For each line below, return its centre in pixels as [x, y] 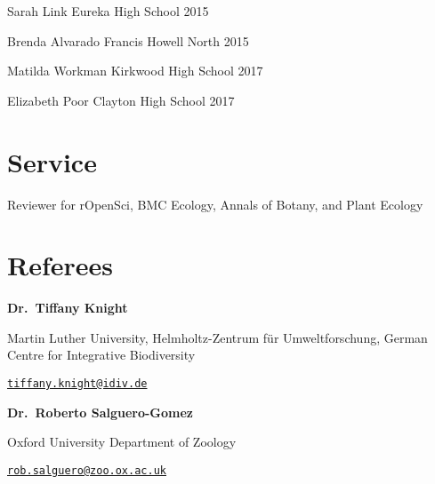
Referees [60, 265]
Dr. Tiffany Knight [68, 308]
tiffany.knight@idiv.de [77, 384]
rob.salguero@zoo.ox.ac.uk [87, 470]
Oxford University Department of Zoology [122, 442]
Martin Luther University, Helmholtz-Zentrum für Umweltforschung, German [217, 337]
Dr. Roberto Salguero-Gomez [101, 412]
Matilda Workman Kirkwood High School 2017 [135, 71]
